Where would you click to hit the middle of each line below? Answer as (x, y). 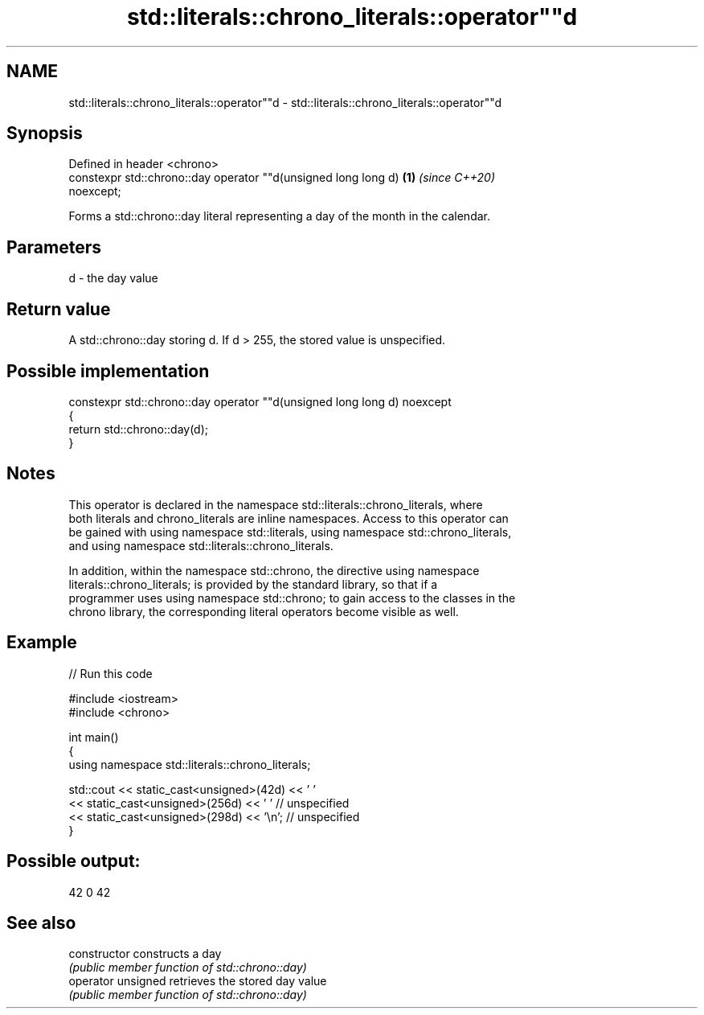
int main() (94, 737)
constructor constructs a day (145, 954)
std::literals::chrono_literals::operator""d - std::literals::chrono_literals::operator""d (285, 102)
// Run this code (111, 673)
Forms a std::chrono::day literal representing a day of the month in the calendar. (280, 216)
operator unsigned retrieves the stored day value (198, 981)
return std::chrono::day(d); (139, 429)
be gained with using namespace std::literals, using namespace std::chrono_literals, (290, 532)
